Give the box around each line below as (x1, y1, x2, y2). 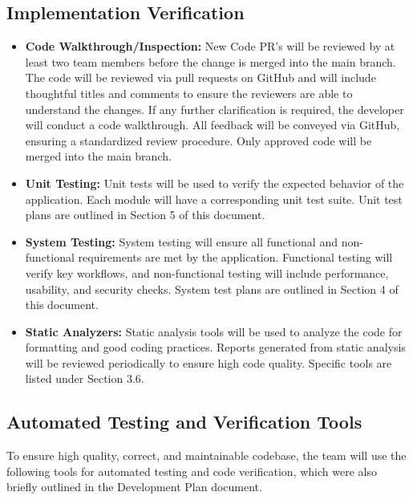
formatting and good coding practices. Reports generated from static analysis (25, 339, 406, 356)
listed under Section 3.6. (25, 370, 144, 387)
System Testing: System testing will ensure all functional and (25, 233, 338, 250)
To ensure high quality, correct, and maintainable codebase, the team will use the (6, 447, 407, 464)
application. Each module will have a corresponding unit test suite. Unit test (25, 190, 403, 207)
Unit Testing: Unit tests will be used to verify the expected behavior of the (25, 174, 404, 191)
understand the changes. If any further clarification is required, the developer (25, 100, 404, 117)
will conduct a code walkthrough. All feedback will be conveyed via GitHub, (25, 116, 400, 133)
